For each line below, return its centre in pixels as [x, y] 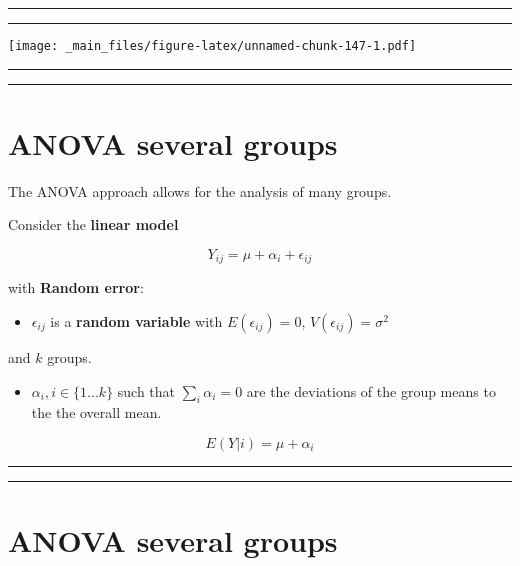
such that [146, 390]
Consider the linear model [93, 224]
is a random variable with [136, 321]
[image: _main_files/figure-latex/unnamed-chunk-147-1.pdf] [212, 46]
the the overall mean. [96, 412]
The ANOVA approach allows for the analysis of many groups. [200, 190]
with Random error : [76, 287]
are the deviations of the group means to [371, 390]
